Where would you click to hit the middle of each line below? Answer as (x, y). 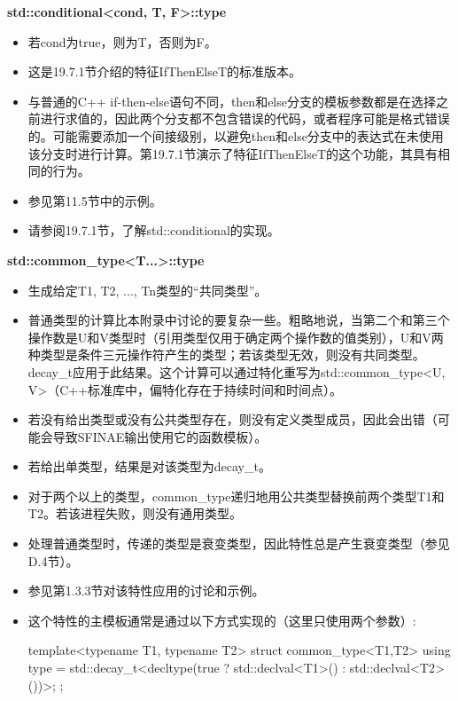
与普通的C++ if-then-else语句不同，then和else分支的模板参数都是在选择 (232, 101)
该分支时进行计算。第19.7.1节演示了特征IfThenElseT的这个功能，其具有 (233, 153)
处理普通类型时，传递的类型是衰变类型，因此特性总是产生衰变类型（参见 (239, 543)
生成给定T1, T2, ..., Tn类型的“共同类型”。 (147, 290)
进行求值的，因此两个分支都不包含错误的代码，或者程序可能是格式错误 (245, 118)
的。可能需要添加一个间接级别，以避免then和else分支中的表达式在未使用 (236, 135)
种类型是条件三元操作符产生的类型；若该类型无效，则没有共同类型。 (226, 354)
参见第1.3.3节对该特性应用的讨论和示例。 (146, 591)
